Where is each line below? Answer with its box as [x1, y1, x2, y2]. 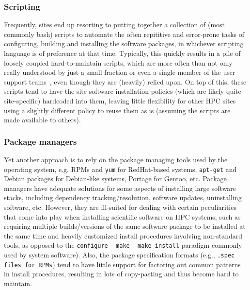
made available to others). [4, 115, 81, 125]
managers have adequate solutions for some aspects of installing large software [4, 183, 236, 193]
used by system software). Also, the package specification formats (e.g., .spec [4, 250, 235, 260]
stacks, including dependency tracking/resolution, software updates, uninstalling [4, 192, 242, 203]
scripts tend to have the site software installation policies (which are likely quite [4, 86, 241, 96]
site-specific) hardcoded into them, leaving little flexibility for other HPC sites [4, 95, 236, 105]
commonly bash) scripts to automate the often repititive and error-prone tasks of [4, 29, 245, 39]
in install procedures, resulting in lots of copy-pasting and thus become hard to [4, 269, 239, 279]
